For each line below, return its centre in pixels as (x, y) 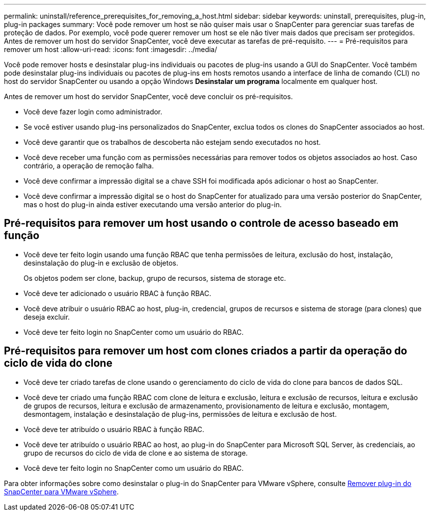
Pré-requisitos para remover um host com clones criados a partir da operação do (206, 351)
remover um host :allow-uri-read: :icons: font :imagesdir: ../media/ (111, 49)
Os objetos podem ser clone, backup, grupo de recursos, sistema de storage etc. (155, 278)
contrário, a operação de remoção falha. (89, 166)
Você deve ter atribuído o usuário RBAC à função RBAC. (114, 429)
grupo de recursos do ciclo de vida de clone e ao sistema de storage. (136, 453)
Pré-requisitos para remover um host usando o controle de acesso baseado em (201, 223)
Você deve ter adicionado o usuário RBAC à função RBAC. (118, 293)
